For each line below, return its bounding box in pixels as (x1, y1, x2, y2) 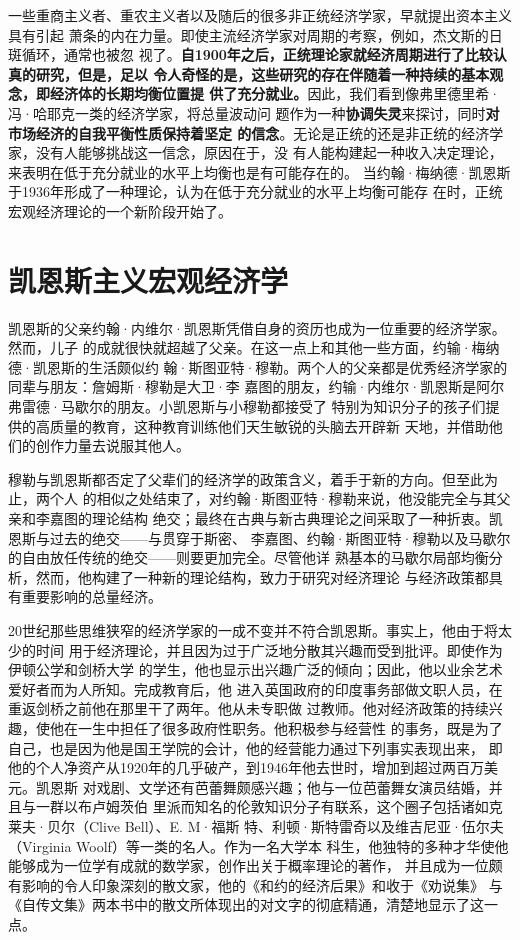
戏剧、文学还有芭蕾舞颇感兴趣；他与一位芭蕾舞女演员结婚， (96, 776, 489, 797)
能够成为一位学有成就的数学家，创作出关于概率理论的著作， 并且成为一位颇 (8, 855, 503, 876)
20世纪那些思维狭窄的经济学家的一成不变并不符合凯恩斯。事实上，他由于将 (8, 619, 498, 640)
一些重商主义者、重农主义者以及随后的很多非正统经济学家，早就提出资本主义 (8, 5, 512, 25)
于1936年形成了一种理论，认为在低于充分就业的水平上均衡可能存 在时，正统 (8, 181, 503, 202)
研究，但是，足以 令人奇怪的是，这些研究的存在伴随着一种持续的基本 (35, 63, 490, 84)
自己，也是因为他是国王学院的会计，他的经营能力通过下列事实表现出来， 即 (8, 737, 503, 758)
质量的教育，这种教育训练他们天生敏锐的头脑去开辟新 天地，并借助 (49, 415, 489, 436)
